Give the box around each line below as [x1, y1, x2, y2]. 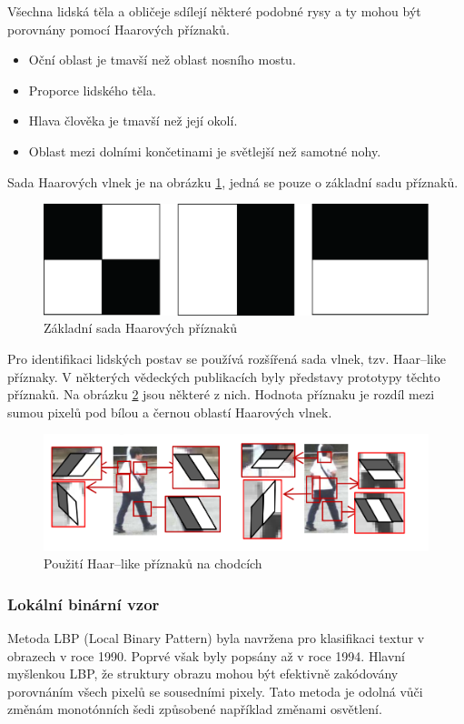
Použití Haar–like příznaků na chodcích [44, 554, 262, 573]
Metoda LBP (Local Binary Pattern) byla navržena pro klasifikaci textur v [7, 628, 425, 648]
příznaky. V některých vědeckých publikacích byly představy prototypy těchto [7, 367, 440, 386]
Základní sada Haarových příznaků [44, 318, 237, 337]
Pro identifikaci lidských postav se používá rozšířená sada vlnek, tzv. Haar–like [7, 348, 446, 367]
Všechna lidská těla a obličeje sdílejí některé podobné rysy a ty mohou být [7, 2, 421, 20]
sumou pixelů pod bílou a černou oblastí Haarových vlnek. [7, 402, 332, 421]
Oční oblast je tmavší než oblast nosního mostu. [28, 50, 296, 69]
